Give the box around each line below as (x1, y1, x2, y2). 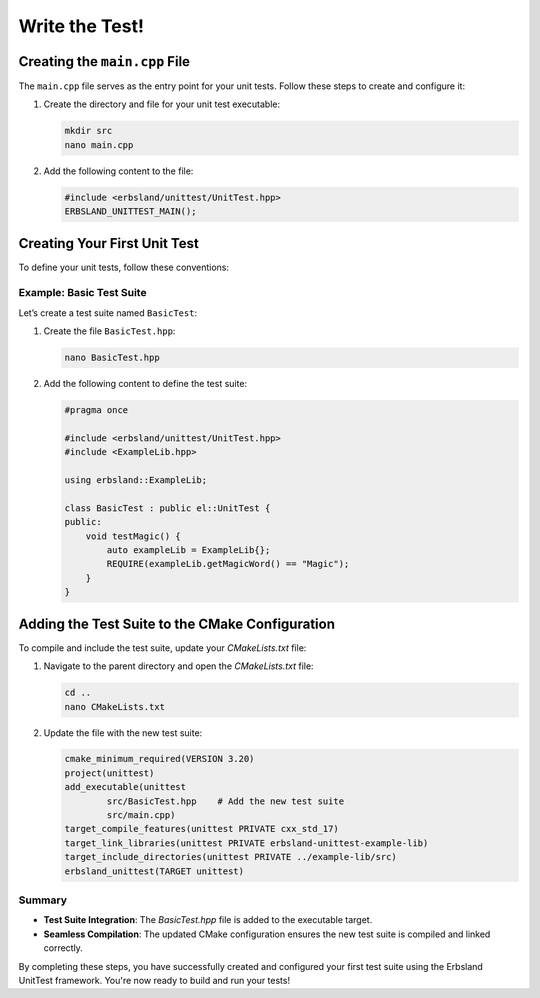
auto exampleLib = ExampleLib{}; (106, 545, 271, 556)
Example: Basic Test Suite (18, 286, 147, 300)
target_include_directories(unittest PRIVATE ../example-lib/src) (64, 851, 397, 863)
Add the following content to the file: (43, 165, 194, 177)
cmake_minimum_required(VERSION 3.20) (64, 753, 255, 765)
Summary (18, 893, 68, 907)
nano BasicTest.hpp (64, 352, 160, 364)
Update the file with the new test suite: (43, 726, 203, 739)
